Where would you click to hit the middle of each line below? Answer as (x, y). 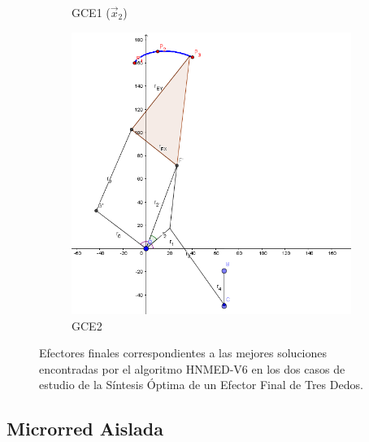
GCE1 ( (91, 12)
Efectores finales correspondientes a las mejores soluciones (183, 353)
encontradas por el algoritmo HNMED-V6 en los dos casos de (192, 368)
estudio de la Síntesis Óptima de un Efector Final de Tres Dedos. (201, 385)
